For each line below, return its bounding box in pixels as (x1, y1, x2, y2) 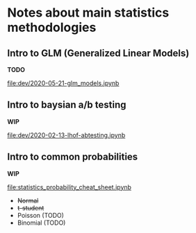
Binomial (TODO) (17, 218, 66, 227)
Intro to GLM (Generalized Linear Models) (7, 47, 190, 59)
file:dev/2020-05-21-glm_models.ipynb (7, 79, 120, 87)
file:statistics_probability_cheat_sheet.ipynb (7, 182, 132, 191)
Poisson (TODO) (17, 211, 65, 219)
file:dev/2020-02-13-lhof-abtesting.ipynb (7, 130, 126, 139)
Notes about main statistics (7, 5, 170, 21)
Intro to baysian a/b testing (7, 99, 126, 111)
